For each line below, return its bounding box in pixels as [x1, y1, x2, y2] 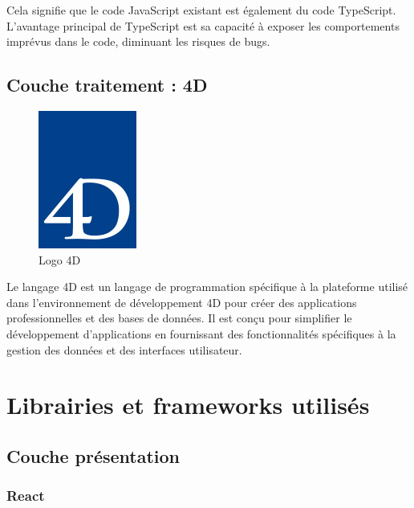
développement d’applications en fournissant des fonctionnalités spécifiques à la [6, 325, 396, 342]
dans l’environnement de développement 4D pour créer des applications [6, 293, 357, 310]
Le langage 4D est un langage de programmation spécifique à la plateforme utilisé [6, 278, 408, 295]
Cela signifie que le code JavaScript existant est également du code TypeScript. [6, 2, 396, 18]
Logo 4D [39, 251, 81, 268]
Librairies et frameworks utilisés [6, 388, 370, 421]
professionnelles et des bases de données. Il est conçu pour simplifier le [6, 309, 352, 326]
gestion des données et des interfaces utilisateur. [6, 341, 242, 358]
